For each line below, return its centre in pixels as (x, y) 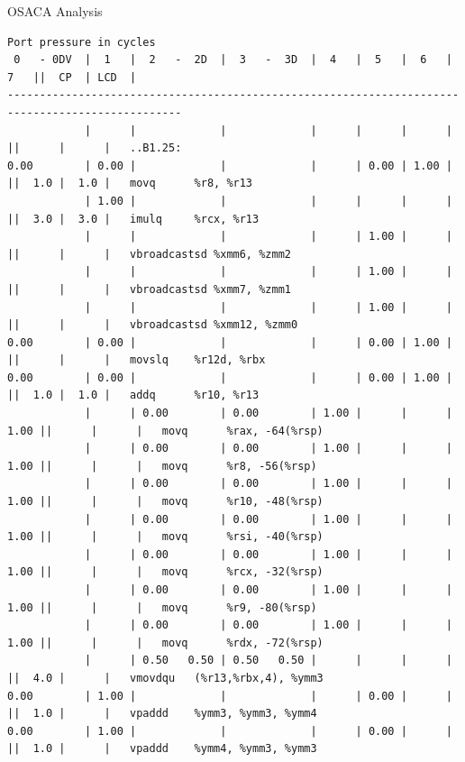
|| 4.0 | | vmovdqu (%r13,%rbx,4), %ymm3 (165, 678)
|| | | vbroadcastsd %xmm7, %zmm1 (149, 289)
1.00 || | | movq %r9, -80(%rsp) (162, 607)
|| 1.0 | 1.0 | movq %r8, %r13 (130, 184)
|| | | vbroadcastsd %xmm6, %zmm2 (149, 254)
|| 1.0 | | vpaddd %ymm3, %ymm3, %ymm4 (162, 714)
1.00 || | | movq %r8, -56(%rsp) (162, 466)
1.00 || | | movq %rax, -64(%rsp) (165, 431)
